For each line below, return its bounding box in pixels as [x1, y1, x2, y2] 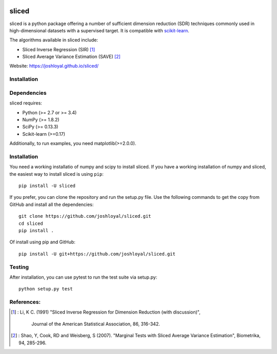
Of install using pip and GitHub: [9, 239, 75, 245]
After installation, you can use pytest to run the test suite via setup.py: [9, 274, 157, 280]
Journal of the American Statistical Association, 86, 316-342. [31, 321, 160, 327]
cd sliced [18, 220, 43, 226]
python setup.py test [18, 286, 73, 292]
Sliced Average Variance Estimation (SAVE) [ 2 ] [22, 54, 121, 60]
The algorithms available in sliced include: [9, 37, 98, 43]
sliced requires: [9, 100, 42, 106]
